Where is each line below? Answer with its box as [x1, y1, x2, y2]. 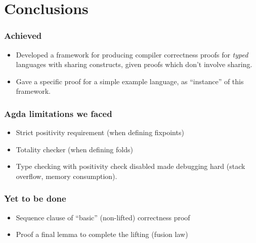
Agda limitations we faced [4, 107, 112, 119]
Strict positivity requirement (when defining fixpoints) [16, 127, 184, 138]
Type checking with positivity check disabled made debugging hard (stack [16, 161, 245, 171]
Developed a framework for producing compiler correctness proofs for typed [16, 49, 248, 59]
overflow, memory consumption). [16, 170, 117, 181]
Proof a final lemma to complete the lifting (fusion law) [16, 229, 188, 239]
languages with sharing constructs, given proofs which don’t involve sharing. [16, 59, 252, 70]
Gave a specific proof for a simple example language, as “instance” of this [16, 76, 244, 86]
